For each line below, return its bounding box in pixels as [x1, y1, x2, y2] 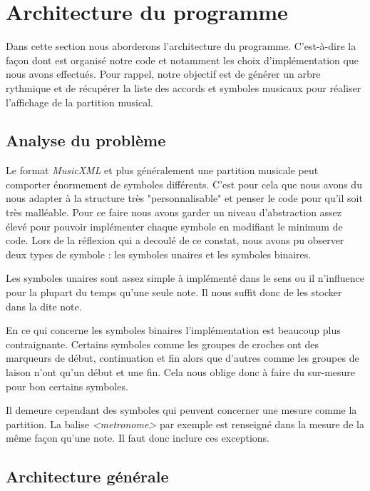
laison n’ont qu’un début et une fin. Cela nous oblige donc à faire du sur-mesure [6, 365, 356, 380]
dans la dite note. [6, 298, 82, 313]
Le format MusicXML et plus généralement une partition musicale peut [6, 163, 319, 178]
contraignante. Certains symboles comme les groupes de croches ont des [6, 336, 319, 351]
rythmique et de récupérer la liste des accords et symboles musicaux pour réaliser [6, 80, 361, 95]
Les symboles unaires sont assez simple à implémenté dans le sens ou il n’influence [6, 270, 365, 285]
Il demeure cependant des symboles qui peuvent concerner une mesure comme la [6, 403, 357, 417]
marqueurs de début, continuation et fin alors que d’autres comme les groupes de [6, 350, 359, 365]
